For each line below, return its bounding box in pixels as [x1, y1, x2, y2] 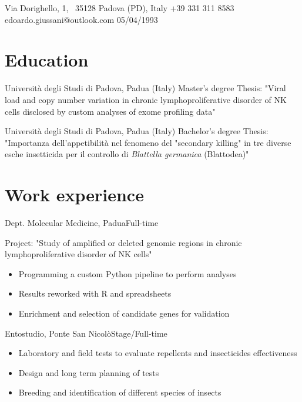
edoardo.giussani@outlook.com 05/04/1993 [5, 13, 158, 25]
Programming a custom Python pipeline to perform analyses [18, 267, 237, 280]
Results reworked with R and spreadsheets [18, 287, 172, 300]
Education [5, 48, 89, 72]
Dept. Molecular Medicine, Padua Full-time [5, 217, 159, 228]
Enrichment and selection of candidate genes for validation [18, 307, 230, 319]
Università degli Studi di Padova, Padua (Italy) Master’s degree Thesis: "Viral [5, 82, 286, 94]
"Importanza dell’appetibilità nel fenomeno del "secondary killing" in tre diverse [5, 136, 291, 148]
